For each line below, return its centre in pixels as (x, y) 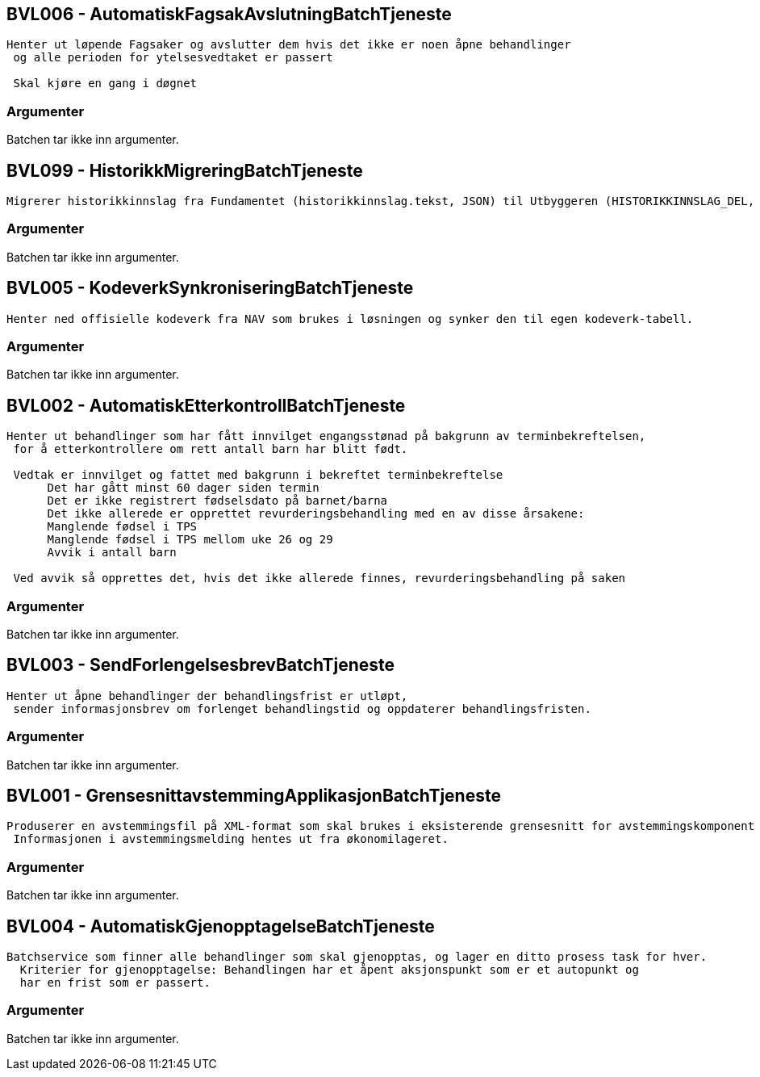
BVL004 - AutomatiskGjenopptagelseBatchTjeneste (221, 926)
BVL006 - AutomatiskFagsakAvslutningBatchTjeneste (229, 14)
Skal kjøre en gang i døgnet (105, 84)
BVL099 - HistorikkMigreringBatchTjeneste (185, 170)
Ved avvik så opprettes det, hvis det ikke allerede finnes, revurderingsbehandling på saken (319, 578)
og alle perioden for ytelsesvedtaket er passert (173, 58)
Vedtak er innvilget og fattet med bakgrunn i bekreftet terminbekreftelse (258, 475)
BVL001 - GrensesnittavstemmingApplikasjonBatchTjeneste (254, 795)
